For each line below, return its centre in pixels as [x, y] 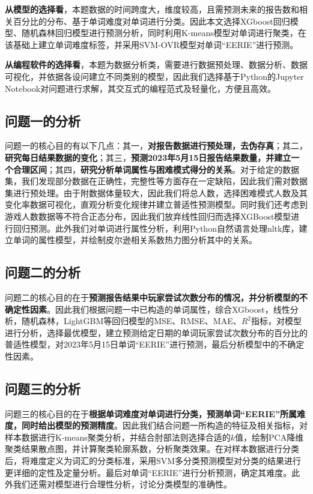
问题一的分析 [43, 120]
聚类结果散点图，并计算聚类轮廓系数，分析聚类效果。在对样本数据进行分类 [152, 449]
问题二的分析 [43, 272]
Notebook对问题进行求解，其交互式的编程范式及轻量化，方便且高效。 [141, 88]
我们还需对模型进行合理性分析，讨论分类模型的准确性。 [122, 484]
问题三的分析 [43, 388]
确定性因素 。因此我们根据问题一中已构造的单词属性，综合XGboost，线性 [147, 309]
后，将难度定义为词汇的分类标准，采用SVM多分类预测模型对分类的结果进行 [153, 461]
